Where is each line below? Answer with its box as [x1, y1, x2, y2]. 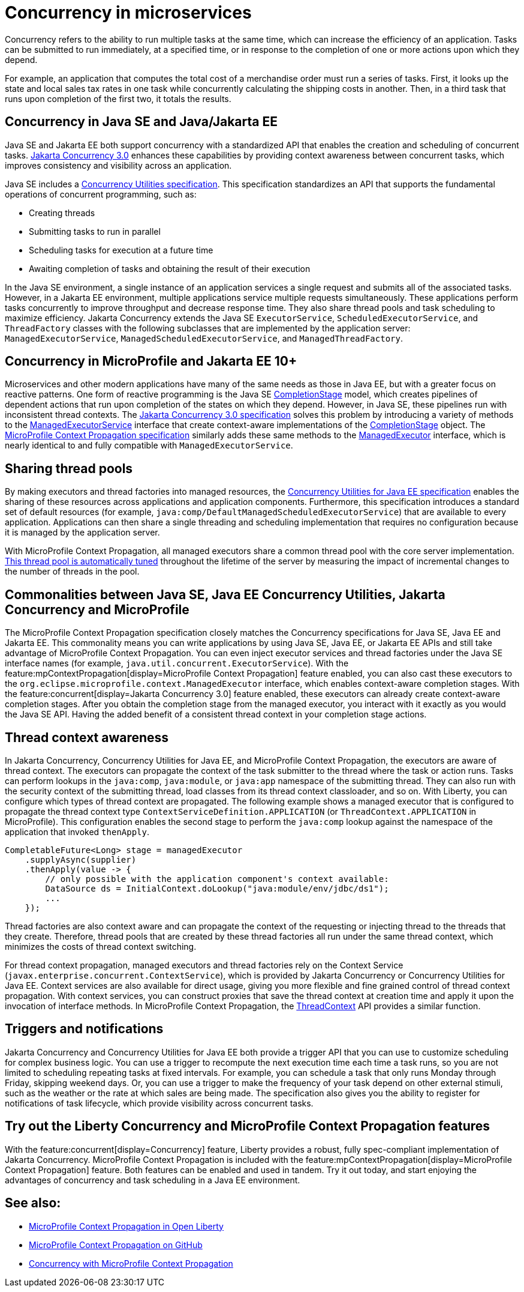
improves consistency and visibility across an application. [5, 160, 232, 171]
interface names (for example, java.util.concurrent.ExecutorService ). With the [5, 658, 349, 669]
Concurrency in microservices [5, 2, 252, 23]
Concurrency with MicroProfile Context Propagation [29, 1258, 233, 1269]
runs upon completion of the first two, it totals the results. [5, 93, 231, 104]
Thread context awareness [5, 729, 169, 745]
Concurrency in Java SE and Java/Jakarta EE [5, 114, 278, 130]
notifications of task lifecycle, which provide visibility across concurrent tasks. [5, 1097, 314, 1108]
